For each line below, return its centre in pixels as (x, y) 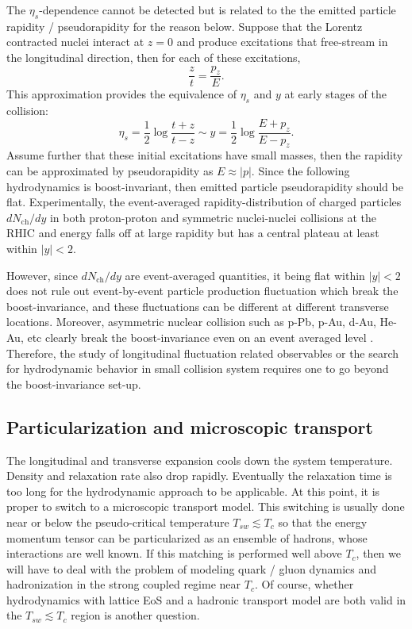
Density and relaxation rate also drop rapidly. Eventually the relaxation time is (199, 476)
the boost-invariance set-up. (74, 384)
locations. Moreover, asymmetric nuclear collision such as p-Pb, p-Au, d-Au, (191, 322)
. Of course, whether (304, 584)
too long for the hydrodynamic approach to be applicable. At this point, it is (193, 491)
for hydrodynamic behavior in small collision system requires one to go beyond (198, 368)
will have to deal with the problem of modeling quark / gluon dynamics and (192, 568)
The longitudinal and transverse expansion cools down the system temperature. (200, 460)
